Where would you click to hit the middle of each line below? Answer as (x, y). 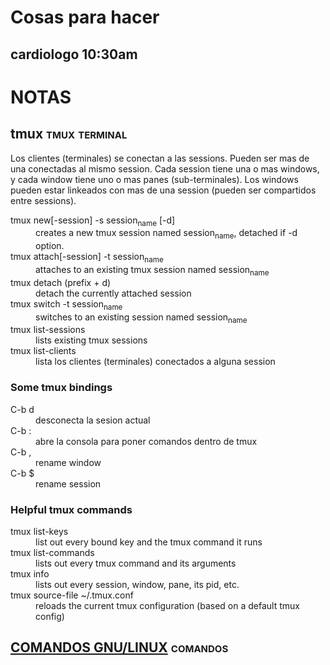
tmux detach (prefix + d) (61, 282)
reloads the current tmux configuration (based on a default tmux (167, 605)
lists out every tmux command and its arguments (136, 563)
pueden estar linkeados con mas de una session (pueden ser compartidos (163, 190)
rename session (68, 483)
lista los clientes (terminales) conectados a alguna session (155, 362)
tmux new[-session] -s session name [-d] (93, 221)
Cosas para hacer (85, 17)
